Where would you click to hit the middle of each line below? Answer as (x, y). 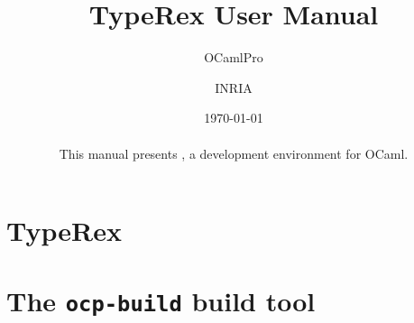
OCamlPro (234, 57)
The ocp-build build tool (161, 301)
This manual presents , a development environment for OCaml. (234, 153)
